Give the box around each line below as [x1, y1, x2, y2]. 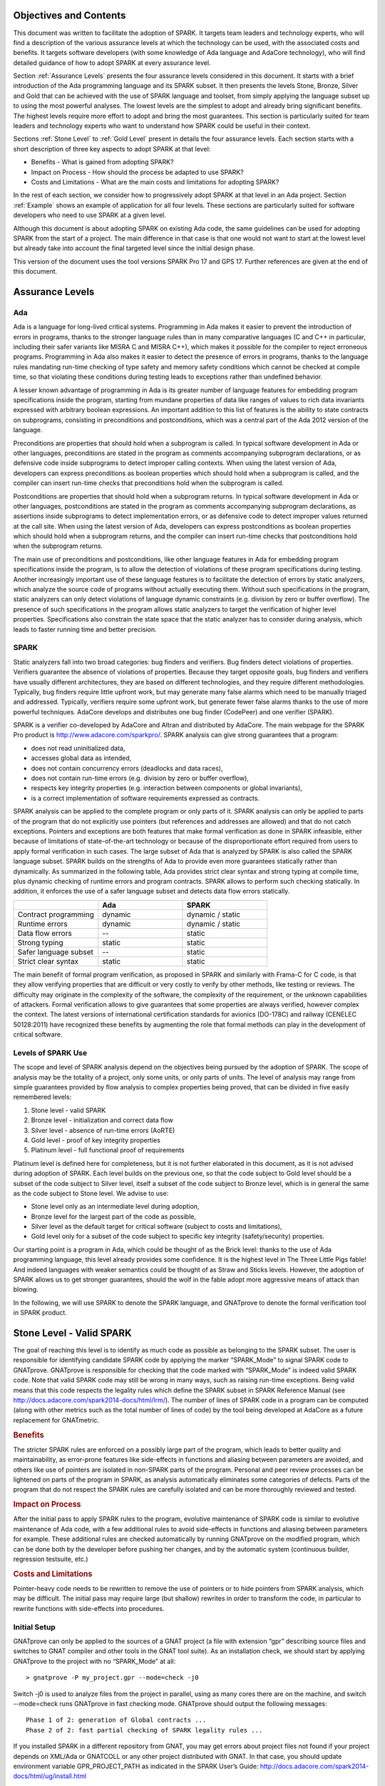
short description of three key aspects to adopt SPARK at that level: [13, 144, 211, 153]
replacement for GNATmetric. [13, 1415, 100, 1425]
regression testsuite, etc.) [13, 1555, 88, 1564]
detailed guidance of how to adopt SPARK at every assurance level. [13, 58, 211, 67]
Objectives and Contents [13, 9, 126, 21]
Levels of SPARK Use [13, 1047, 88, 1057]
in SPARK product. [13, 1308, 67, 1317]
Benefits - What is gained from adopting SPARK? [31, 158, 174, 166]
